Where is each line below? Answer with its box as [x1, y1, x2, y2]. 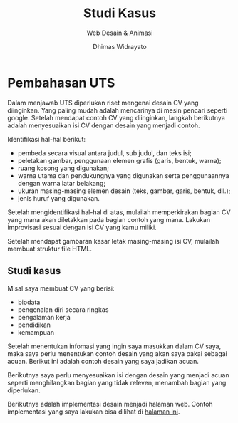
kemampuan [17, 328, 55, 336]
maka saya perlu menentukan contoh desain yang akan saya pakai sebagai [7, 349, 228, 357]
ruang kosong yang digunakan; [17, 164, 109, 172]
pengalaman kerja [17, 313, 71, 321]
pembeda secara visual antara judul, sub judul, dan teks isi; [17, 148, 192, 157]
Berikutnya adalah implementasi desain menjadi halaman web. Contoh [7, 399, 213, 408]
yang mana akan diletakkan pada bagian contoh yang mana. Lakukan [7, 215, 211, 224]
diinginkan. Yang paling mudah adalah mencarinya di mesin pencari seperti [7, 105, 228, 115]
